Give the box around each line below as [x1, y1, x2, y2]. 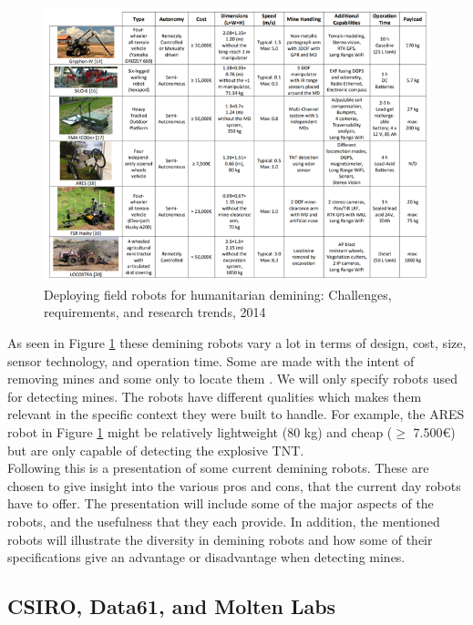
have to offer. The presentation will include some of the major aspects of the [7, 494, 434, 513]
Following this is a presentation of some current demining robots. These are [7, 458, 429, 477]
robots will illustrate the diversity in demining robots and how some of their [7, 529, 433, 548]
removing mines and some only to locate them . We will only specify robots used [7, 369, 458, 388]
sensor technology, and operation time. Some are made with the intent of [7, 351, 415, 370]
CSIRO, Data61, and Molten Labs [7, 592, 336, 620]
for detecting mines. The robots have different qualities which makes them [7, 386, 422, 405]
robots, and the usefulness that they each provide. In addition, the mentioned [7, 511, 440, 530]
